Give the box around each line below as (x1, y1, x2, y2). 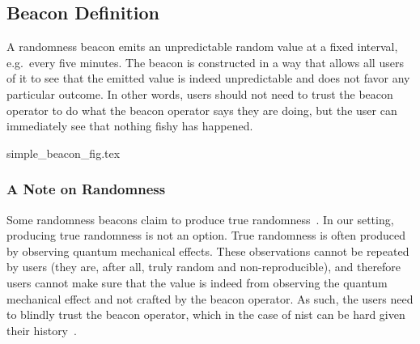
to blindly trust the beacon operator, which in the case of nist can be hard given (6, 306, 405, 323)
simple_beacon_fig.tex (6, 144, 121, 161)
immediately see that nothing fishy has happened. (6, 117, 253, 134)
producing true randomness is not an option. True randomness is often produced (6, 227, 406, 244)
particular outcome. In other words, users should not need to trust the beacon (6, 85, 393, 102)
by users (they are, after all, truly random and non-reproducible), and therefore (6, 258, 401, 275)
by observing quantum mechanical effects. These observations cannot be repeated (6, 242, 409, 259)
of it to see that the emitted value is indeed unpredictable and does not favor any (6, 70, 410, 87)
